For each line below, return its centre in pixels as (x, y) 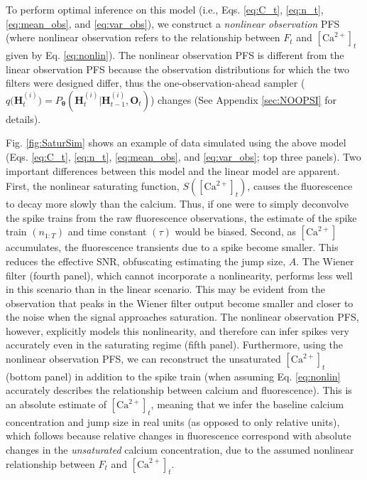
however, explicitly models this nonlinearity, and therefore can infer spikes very (177, 330)
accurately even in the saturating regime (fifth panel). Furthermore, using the (175, 345)
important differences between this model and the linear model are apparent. (173, 170)
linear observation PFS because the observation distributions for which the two (177, 69)
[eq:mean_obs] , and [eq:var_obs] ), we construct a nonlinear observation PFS (173, 23)
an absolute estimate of (56, 404)
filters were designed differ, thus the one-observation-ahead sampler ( (155, 83)
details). (23, 118)
